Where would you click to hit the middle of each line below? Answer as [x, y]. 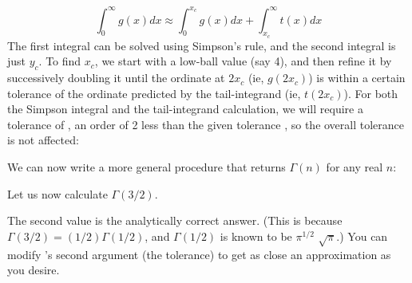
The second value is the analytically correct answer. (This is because [175, 220]
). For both [371, 93]
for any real [355, 167]
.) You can [362, 236]
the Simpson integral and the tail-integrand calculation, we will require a [185, 109]
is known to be [256, 236]
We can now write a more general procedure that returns [147, 167]
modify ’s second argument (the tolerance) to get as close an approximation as [199, 254]
